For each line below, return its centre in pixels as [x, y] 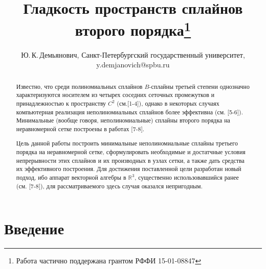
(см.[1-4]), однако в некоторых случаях [168, 103]
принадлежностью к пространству [61, 103]
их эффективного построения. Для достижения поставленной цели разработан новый [129, 169]
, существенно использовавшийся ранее [187, 177]
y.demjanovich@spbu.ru [133, 65]
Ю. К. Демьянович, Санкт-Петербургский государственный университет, [133, 54]
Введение [34, 228]
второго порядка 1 [133, 29]
